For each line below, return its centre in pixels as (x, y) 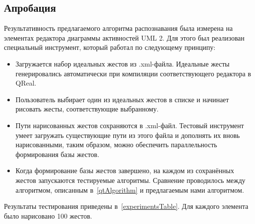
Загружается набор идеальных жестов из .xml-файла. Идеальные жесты (122, 63)
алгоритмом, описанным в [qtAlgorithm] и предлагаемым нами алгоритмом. (130, 190)
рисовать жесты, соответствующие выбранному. (87, 109)
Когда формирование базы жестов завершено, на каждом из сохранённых (125, 170)
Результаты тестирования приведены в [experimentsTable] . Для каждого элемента (126, 206)
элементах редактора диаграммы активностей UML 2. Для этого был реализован (124, 37)
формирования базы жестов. (57, 154)
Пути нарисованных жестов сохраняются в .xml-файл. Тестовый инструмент (130, 125)
